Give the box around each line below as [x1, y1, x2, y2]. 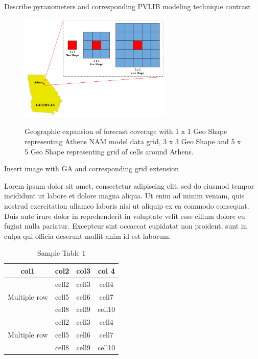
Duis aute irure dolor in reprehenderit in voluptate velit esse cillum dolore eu [4, 210, 245, 221]
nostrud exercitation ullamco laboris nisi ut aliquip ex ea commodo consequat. [4, 200, 249, 211]
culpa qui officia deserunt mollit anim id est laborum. [4, 230, 171, 241]
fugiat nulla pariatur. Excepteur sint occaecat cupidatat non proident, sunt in [4, 220, 247, 231]
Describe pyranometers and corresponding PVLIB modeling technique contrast [4, 1, 251, 11]
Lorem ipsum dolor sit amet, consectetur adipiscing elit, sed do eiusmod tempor [4, 180, 254, 191]
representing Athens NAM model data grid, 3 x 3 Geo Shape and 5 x [25, 136, 241, 146]
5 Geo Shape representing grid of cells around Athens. [25, 146, 194, 156]
